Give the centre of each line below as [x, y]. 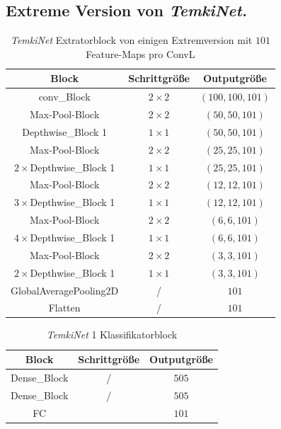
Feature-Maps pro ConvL [140, 53]
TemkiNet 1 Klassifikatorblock [112, 334]
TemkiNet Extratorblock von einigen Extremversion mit [131, 40]
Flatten [64, 308]
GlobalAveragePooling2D [65, 290]
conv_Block [64, 97]
